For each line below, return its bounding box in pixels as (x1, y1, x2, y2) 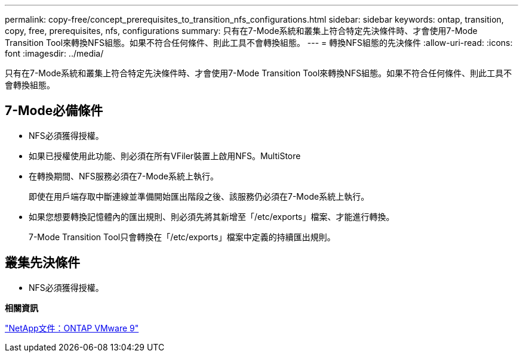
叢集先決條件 (5, 255, 80, 271)
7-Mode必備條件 (5, 103, 103, 119)
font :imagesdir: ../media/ (5, 48, 104, 58)
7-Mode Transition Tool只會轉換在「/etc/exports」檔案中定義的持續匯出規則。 (29, 231, 336, 242)
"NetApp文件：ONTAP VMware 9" (5, 322, 139, 333)
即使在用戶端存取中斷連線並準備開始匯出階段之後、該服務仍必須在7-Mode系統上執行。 (29, 191, 370, 201)
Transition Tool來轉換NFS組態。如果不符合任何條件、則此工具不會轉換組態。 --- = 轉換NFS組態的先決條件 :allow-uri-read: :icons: (5, 38, 513, 48)
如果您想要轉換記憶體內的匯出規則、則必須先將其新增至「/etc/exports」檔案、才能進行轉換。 (29, 211, 395, 222)
